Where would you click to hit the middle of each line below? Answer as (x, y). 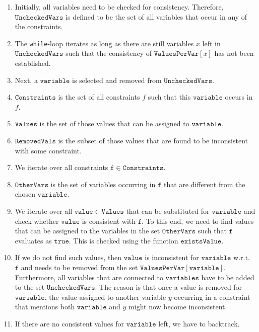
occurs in (239, 97)
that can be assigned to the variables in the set (87, 231)
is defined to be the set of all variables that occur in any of (156, 16)
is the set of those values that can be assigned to (114, 123)
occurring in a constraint (212, 297)
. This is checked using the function (123, 240)
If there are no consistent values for (69, 323)
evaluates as (33, 240)
